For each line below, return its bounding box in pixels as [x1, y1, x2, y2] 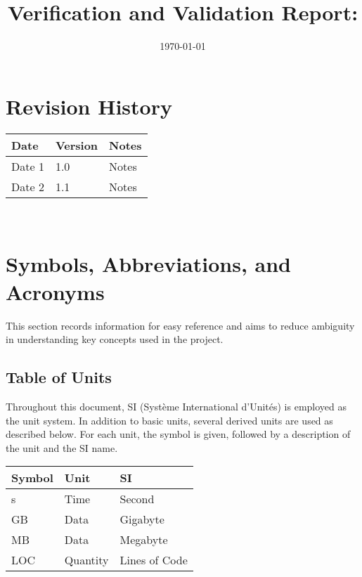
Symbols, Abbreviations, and [6, 249, 291, 278]
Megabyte [119, 531, 168, 548]
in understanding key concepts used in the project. [6, 332, 224, 346]
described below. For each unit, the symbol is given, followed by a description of [6, 427, 351, 441]
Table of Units [6, 366, 112, 388]
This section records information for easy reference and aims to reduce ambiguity [6, 318, 355, 332]
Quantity [64, 552, 109, 569]
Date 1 [11, 157, 44, 174]
